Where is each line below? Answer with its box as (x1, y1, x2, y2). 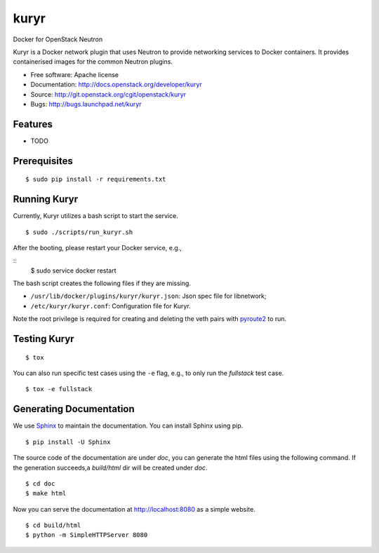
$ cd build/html (25, 521, 81, 529)
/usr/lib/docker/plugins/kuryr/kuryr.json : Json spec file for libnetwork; (30, 292, 267, 301)
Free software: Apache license (30, 70, 119, 78)
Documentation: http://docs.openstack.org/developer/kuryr (30, 81, 203, 89)
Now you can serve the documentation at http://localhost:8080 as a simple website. (13, 505, 255, 513)
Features (13, 118, 53, 130)
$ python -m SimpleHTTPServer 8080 (25, 531, 148, 539)
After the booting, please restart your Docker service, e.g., (13, 243, 182, 252)
